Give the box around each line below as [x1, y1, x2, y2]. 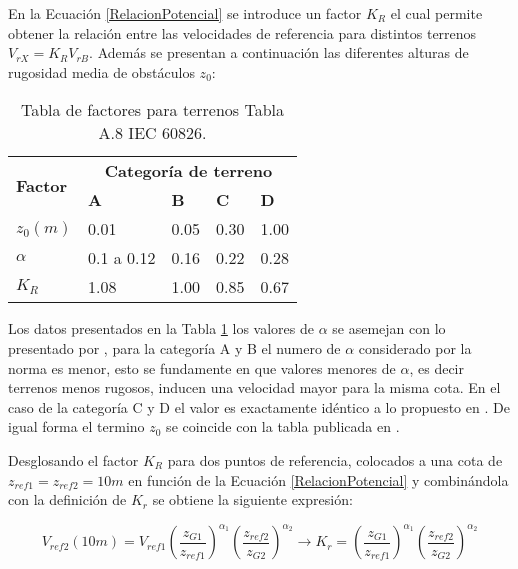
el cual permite [390, 3, 483, 23]
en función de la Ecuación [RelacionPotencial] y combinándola [128, 469, 509, 490]
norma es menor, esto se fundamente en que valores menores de [8, 357, 396, 378]
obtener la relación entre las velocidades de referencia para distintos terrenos [8, 22, 477, 43]
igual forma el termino [8, 416, 145, 437]
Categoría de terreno [104, 159, 273, 183]
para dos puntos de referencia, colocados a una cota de [167, 449, 503, 470]
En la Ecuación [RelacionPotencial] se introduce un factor [8, 3, 362, 23]
